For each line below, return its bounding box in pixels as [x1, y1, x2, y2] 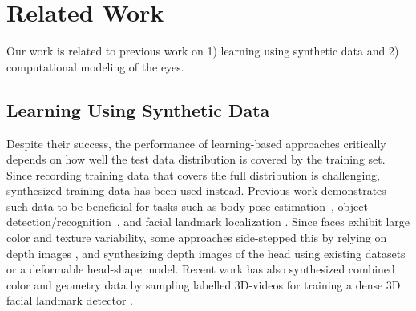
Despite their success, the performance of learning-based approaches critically [6, 135, 386, 151]
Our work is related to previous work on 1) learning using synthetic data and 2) [6, 42, 399, 59]
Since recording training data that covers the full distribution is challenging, [6, 166, 380, 183]
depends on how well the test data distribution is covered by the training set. [6, 151, 386, 168]
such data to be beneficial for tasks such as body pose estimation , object [6, 197, 368, 214]
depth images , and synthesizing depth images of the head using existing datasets [6, 244, 406, 261]
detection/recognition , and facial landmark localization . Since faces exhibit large [6, 213, 410, 230]
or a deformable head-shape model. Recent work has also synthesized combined [6, 261, 395, 277]
